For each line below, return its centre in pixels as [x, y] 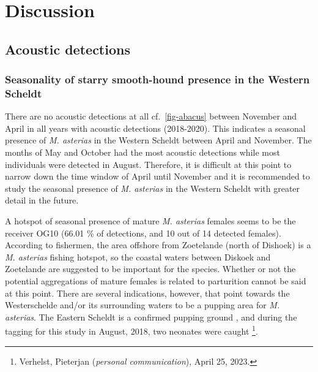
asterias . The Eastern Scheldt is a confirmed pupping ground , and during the [151, 317]
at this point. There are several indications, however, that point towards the [147, 293]
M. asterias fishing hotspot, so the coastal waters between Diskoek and [138, 256]
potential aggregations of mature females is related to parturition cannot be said [156, 281]
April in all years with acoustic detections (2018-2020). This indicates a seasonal [155, 128]
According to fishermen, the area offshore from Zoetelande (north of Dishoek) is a [158, 245]
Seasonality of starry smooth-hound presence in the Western [157, 79]
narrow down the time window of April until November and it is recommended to [157, 176]
